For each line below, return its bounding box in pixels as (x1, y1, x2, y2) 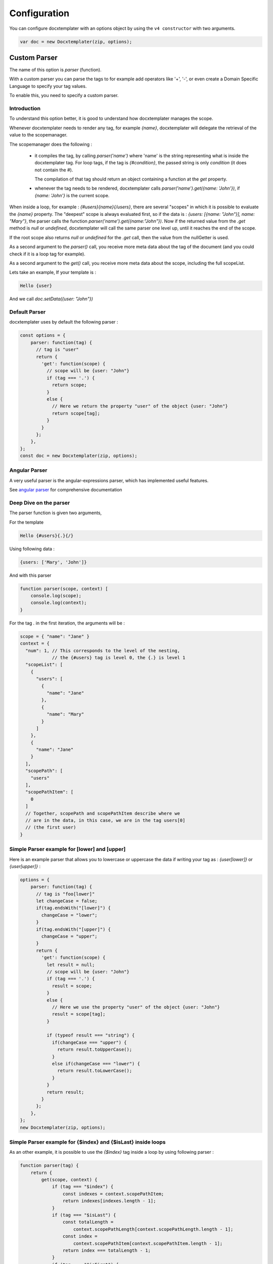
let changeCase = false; (36, 898, 98, 904)
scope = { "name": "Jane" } (20, 634, 89, 639)
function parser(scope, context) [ (20, 585, 108, 592)
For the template (9, 519, 44, 525)
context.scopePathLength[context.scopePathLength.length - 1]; (73, 1226, 234, 1232)
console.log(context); (30, 600, 87, 606)
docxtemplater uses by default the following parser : (9, 319, 118, 325)
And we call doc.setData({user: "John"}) (9, 296, 94, 302)
